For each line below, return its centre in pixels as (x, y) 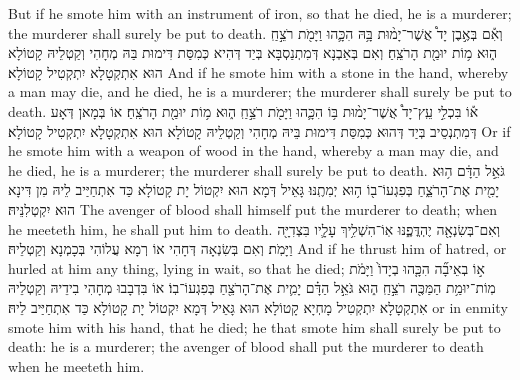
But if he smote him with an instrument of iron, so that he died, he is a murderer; (260, 13)
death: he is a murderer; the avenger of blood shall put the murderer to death (246, 346)
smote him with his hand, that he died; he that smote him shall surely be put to (254, 326)
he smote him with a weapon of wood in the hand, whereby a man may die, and (253, 150)
